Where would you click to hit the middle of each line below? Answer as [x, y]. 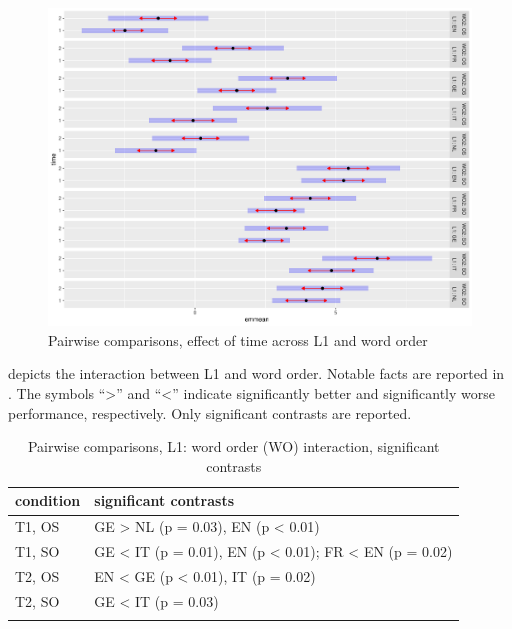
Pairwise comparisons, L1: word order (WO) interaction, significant [233, 446]
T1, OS [37, 526]
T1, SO [37, 551]
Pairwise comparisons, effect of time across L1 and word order [238, 339]
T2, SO [37, 600]
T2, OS [37, 575]
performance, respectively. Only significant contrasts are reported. [210, 412]
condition [48, 500]
